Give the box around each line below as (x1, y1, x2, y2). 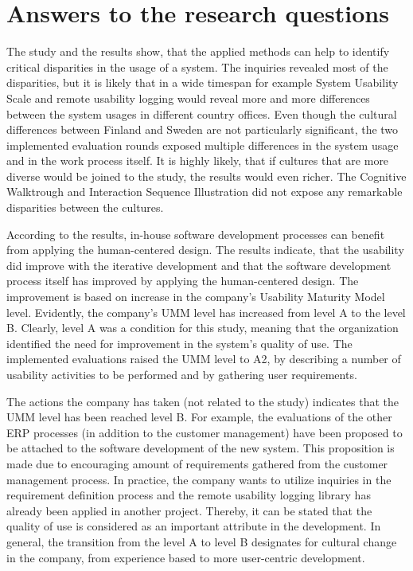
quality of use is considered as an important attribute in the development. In (6, 518, 381, 534)
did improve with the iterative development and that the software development (6, 256, 392, 273)
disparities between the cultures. (6, 199, 164, 216)
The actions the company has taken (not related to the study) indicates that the (6, 393, 399, 409)
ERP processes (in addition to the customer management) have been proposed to (6, 424, 403, 440)
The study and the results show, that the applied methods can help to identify (6, 43, 390, 60)
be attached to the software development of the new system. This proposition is (6, 440, 395, 456)
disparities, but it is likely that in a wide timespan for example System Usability (6, 74, 399, 91)
